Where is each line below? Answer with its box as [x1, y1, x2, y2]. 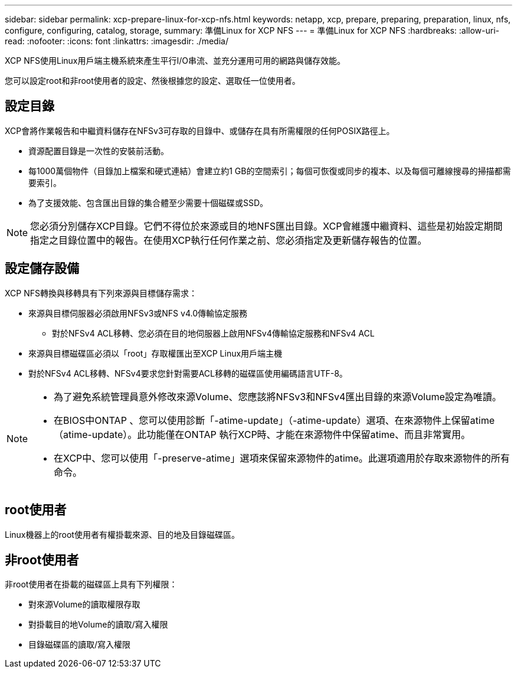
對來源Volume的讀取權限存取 [28, 599, 140, 610]
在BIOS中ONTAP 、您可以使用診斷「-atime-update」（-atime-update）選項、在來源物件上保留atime [54, 414, 495, 426]
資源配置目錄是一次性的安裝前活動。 [28, 145, 169, 156]
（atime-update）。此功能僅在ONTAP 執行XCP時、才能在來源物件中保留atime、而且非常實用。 [54, 428, 471, 440]
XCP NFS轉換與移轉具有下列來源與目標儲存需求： [5, 288, 197, 298]
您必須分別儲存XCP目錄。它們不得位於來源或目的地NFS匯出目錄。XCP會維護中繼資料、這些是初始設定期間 [30, 220, 503, 232]
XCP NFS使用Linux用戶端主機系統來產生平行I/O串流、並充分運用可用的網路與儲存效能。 [5, 55, 345, 66]
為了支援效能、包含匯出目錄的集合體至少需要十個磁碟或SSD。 [28, 197, 269, 208]
